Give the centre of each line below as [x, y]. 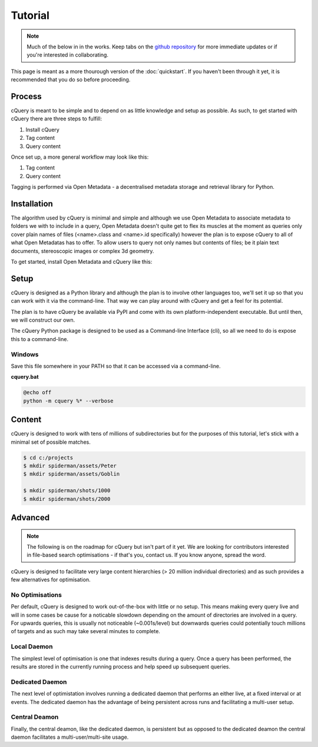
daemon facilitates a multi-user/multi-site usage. [70, 737]
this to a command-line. [40, 339]
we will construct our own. [43, 320]
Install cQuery [43, 129]
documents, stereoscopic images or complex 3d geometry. [82, 251]
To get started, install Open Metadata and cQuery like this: [82, 262]
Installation [32, 204]
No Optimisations [36, 595]
